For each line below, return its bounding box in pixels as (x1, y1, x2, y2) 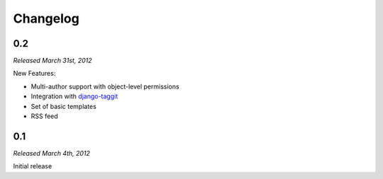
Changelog (13, 11, 79, 26)
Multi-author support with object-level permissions (30, 82, 180, 91)
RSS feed (30, 112, 58, 120)
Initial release (13, 162, 52, 171)
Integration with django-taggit (30, 92, 118, 100)
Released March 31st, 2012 (13, 57, 92, 65)
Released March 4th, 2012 (13, 149, 90, 157)
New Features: (13, 69, 56, 78)
